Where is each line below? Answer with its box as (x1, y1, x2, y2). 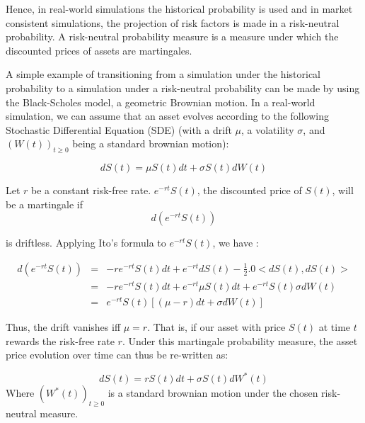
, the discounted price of (197, 183, 302, 198)
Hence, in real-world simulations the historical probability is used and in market (6, 1, 353, 16)
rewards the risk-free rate (6, 333, 115, 348)
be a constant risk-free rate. (31, 183, 151, 198)
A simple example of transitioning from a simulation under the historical (6, 67, 320, 81)
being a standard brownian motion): (72, 136, 229, 151)
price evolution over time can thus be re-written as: (6, 347, 228, 362)
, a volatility (241, 122, 294, 137)
